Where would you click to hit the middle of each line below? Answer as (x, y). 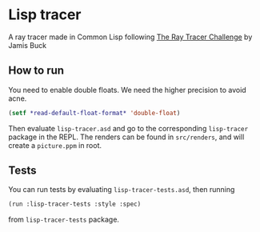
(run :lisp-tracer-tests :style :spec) (75, 204)
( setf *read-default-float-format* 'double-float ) (94, 113)
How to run (36, 71)
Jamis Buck (27, 45)
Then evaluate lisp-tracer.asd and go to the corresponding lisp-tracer (128, 128)
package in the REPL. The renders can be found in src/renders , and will (126, 137)
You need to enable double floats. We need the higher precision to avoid (127, 90)
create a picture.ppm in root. (55, 145)
